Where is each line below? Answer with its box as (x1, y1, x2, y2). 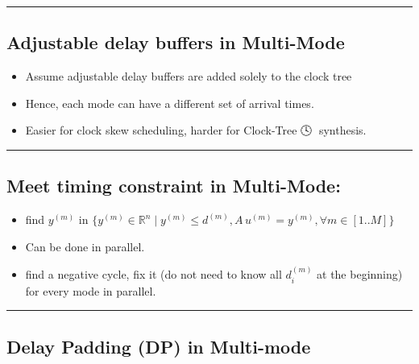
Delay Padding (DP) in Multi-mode (6, 333, 311, 358)
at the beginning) (317, 266, 403, 283)
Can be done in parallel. (25, 238, 145, 254)
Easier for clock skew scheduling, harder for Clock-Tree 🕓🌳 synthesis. (25, 122, 367, 139)
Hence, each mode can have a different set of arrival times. (25, 94, 314, 111)
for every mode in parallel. (25, 282, 156, 299)
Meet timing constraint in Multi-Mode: (6, 173, 341, 198)
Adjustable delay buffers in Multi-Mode (6, 30, 345, 55)
